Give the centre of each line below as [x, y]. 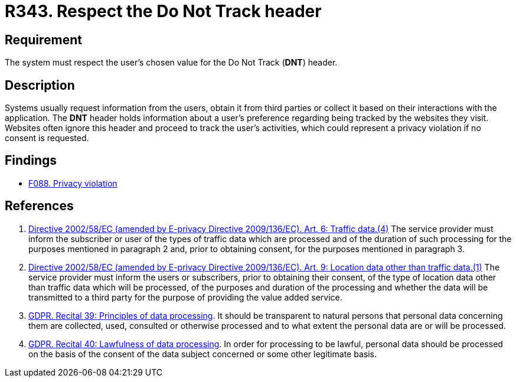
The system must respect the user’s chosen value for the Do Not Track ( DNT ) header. [171, 63]
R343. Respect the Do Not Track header [163, 11]
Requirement [44, 40]
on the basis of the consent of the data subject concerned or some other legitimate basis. [203, 354]
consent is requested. [47, 138]
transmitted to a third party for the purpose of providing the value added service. [185, 297]
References [39, 206]
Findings [31, 161]
